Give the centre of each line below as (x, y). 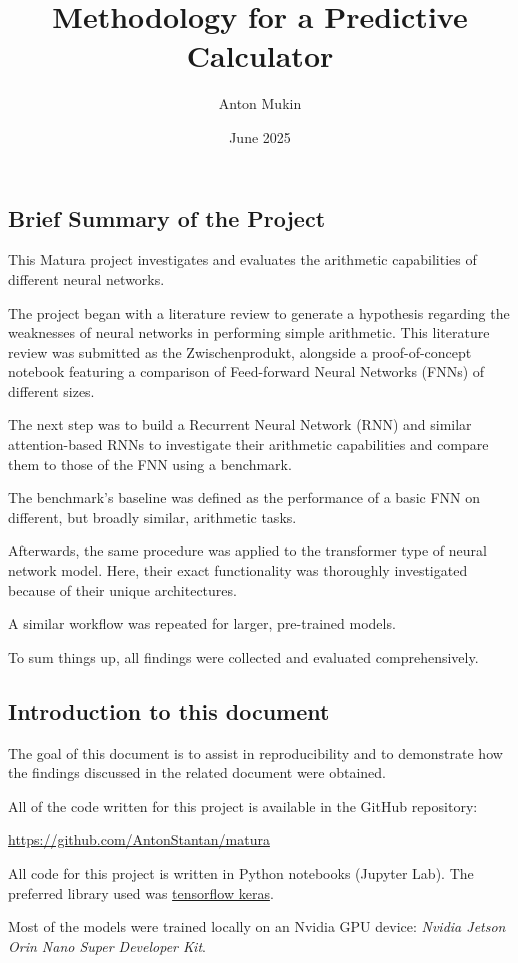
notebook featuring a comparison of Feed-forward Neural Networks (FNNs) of (246, 371)
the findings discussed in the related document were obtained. (197, 772)
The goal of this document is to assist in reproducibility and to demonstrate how (255, 752)
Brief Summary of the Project (167, 217)
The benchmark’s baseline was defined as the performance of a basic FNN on (244, 497)
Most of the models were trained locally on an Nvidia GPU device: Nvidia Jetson (257, 926)
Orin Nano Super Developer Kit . (107, 945)
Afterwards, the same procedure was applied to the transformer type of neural (247, 550)
